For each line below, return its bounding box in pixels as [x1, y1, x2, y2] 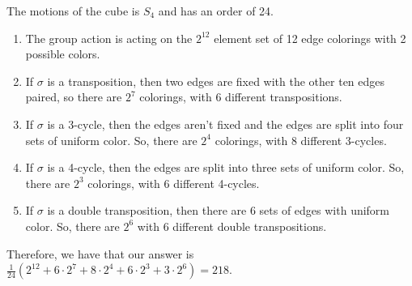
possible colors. [25, 45, 100, 62]
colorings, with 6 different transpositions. [139, 88, 342, 105]
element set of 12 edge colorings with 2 [214, 29, 406, 46]
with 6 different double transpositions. [137, 217, 327, 234]
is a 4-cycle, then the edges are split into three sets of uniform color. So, [47, 159, 405, 176]
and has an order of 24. [158, 2, 274, 19]
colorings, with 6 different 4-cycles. [87, 174, 260, 191]
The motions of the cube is [6, 2, 140, 19]
